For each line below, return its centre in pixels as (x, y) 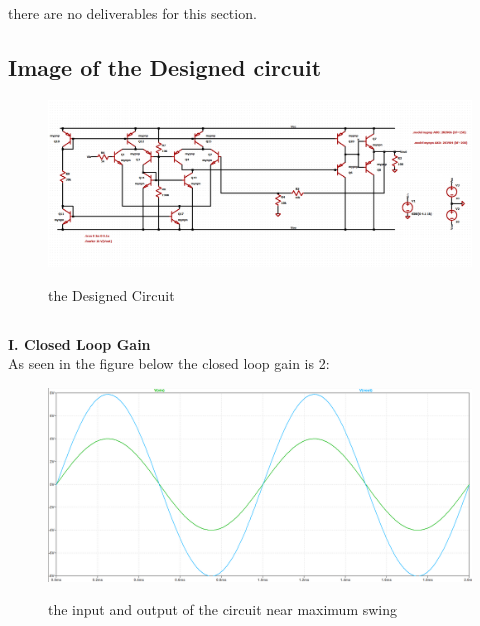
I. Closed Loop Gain (79, 343)
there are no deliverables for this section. (132, 13)
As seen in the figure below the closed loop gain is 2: (169, 363)
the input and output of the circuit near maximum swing (223, 609)
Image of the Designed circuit (165, 67)
